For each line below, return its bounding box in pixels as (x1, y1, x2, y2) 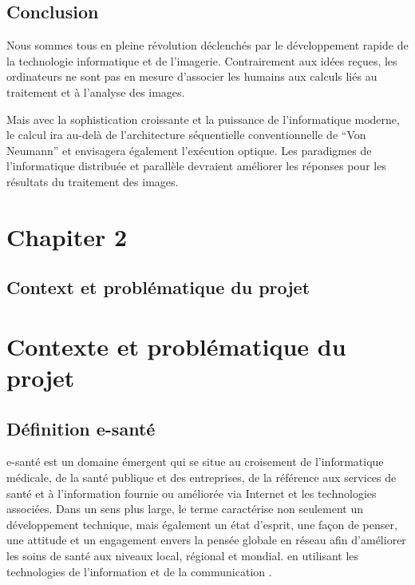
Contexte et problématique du (6, 329, 346, 362)
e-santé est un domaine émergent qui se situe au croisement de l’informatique (6, 453, 384, 470)
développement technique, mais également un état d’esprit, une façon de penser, (6, 515, 397, 532)
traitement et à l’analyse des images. (6, 83, 185, 100)
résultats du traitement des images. (6, 173, 179, 189)
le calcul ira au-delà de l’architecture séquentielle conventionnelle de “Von (6, 126, 366, 143)
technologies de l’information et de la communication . (6, 563, 272, 579)
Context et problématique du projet (6, 275, 310, 300)
